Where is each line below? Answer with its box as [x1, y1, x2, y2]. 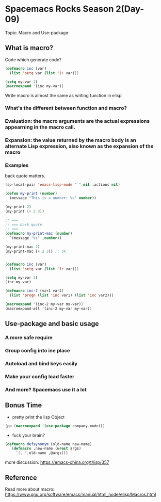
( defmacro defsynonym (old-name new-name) [5, 441, 92, 447]
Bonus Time [5, 401, 42, 409]
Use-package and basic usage [5, 320, 99, 328]
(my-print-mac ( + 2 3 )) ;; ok [5, 249, 66, 254]
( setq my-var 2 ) [5, 275, 38, 280]
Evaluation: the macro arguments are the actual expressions [5, 118, 150, 125]
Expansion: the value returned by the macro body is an [5, 137, 137, 144]
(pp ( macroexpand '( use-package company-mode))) [5, 423, 105, 428]
